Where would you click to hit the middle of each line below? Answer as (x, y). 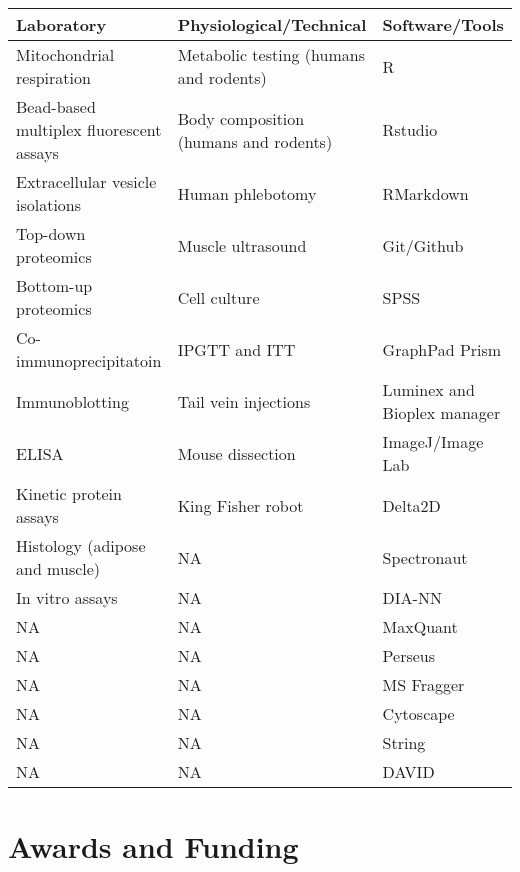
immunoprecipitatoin (89, 360)
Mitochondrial (65, 54)
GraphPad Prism (442, 349)
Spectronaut (425, 557)
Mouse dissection (236, 453)
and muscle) (58, 568)
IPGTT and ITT (236, 349)
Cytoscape (418, 713)
